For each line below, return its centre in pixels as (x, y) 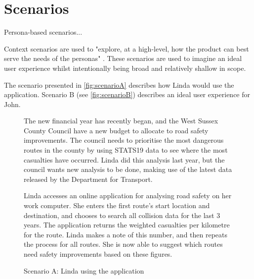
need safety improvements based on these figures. (98, 254)
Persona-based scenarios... (43, 32)
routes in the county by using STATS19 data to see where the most (126, 150)
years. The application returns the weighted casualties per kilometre (127, 225)
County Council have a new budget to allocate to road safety (116, 130)
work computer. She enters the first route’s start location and (117, 205)
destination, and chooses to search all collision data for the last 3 (122, 215)
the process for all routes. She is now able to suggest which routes (123, 244)
